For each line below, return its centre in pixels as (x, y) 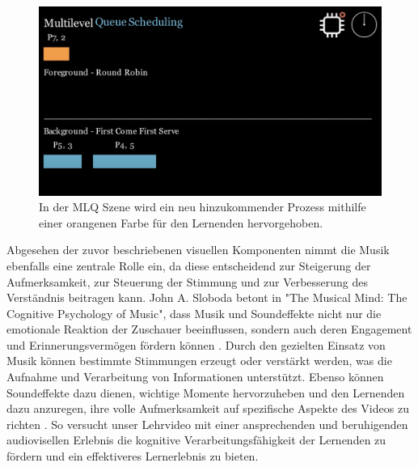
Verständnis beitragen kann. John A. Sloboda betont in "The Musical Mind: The (207, 297)
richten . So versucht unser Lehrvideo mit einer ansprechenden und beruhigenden (207, 424)
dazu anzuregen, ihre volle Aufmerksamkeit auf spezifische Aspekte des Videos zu (208, 408)
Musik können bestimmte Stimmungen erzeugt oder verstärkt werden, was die (199, 361)
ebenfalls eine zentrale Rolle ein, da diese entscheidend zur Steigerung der (189, 265)
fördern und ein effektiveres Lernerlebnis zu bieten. (133, 456)
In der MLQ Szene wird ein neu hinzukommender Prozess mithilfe (203, 207)
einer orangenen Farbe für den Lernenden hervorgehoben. (181, 222)
